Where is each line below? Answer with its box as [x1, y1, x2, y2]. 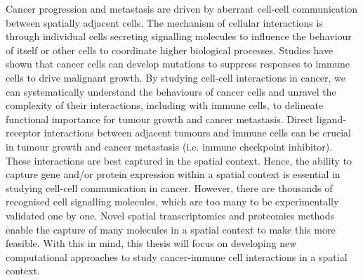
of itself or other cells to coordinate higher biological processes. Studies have [6, 42, 334, 57]
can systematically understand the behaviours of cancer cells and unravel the [6, 84, 336, 98]
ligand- [316, 111, 346, 126]
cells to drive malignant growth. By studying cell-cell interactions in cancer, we [6, 70, 345, 84]
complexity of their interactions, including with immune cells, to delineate [6, 98, 324, 113]
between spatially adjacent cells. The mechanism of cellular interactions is [6, 15, 323, 30]
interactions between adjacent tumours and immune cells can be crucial [44, 125, 351, 140]
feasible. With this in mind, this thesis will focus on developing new [6, 236, 297, 250]
